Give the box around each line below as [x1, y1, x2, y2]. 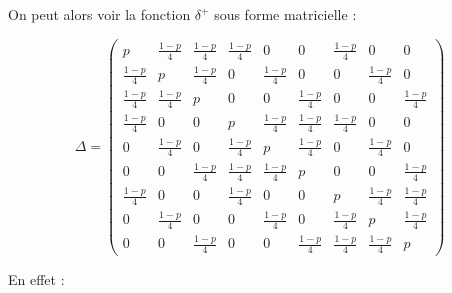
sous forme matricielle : [214, 4, 357, 24]
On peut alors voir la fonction [8, 4, 191, 24]
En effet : [8, 269, 65, 290]
